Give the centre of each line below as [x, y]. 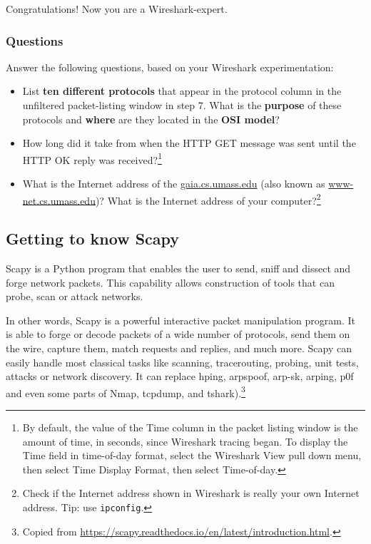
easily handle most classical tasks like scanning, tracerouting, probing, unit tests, [182, 362]
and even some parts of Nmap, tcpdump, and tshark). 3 [126, 391]
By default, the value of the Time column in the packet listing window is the [190, 427]
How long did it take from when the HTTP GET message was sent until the [189, 143]
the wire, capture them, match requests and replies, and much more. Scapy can [179, 348]
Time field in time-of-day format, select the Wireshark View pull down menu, [192, 455]
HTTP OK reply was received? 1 [92, 158]
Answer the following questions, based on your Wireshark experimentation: [170, 67]
